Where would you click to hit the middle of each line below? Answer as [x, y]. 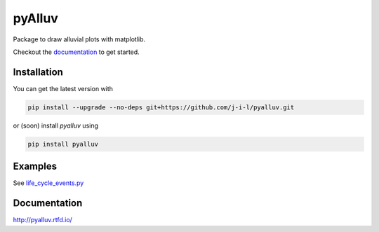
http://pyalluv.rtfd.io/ [43, 220]
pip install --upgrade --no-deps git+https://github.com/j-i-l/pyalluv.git [161, 107]
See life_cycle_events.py [48, 183]
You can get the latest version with [63, 88]
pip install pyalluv [63, 144]
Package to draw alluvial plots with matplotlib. [79, 39]
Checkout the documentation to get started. [76, 52]
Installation [38, 72]
